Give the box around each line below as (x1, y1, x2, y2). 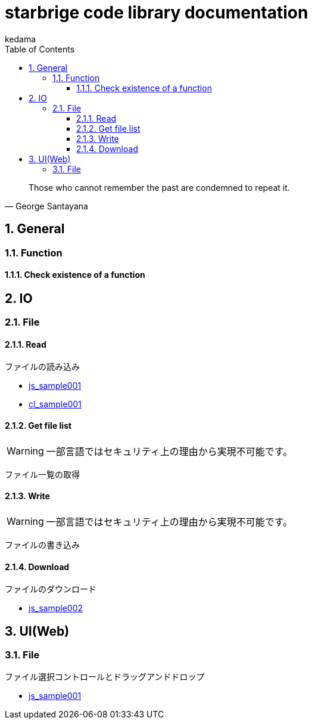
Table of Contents (5, 44, 75, 54)
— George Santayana (5, 200, 88, 211)
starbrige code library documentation (5, 2, 308, 23)
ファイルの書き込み (5, 539, 80, 550)
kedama (5, 33, 36, 44)
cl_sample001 (29, 399, 82, 410)
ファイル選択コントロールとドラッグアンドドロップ (5, 672, 205, 682)
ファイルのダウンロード (5, 584, 96, 595)
